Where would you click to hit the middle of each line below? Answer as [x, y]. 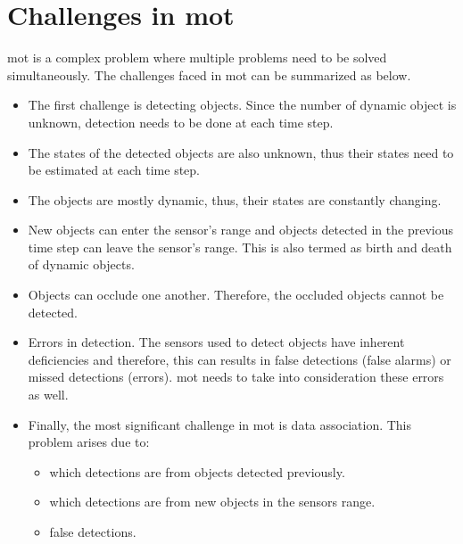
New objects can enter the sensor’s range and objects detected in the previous [240, 230]
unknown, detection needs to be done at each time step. [181, 122]
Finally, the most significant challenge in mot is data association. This [220, 424]
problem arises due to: [89, 442]
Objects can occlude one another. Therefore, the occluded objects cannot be [236, 295]
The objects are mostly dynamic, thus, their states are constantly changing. [235, 199]
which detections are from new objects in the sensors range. [212, 502]
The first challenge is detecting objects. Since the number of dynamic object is [242, 105]
